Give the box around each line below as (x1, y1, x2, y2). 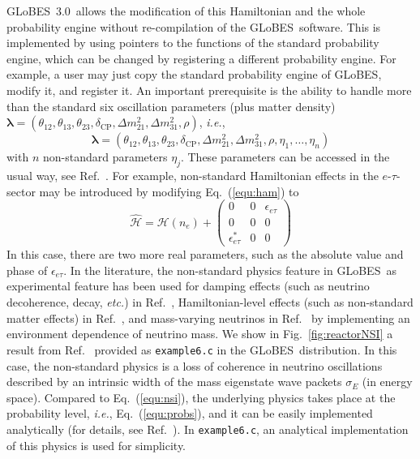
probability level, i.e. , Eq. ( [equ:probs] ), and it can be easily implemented (6, 405, 373, 422)
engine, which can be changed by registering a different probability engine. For (6, 49, 396, 66)
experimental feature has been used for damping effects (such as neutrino (6, 277, 370, 294)
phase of (6, 261, 48, 278)
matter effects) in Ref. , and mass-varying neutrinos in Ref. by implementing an (6, 309, 410, 326)
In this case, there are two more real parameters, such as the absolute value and (6, 246, 404, 263)
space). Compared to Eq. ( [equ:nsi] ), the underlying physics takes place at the (6, 388, 396, 405)
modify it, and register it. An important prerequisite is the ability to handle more (6, 81, 412, 98)
